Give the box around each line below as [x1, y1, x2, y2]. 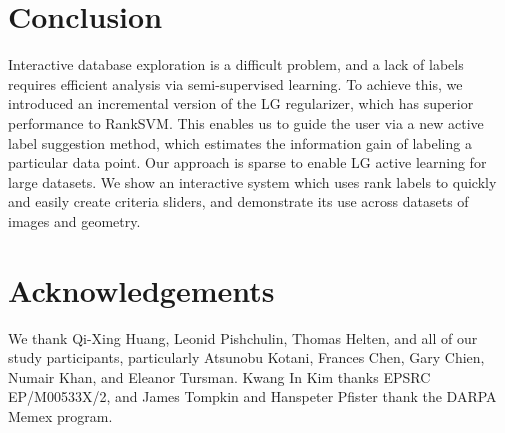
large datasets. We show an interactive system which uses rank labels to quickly [8, 171, 497, 192]
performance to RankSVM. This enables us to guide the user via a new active [8, 112, 484, 133]
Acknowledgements [8, 269, 275, 310]
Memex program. [8, 405, 113, 426]
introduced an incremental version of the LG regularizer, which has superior [8, 93, 474, 114]
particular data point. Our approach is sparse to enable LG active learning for [8, 152, 487, 173]
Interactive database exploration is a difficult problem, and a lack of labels [8, 54, 464, 75]
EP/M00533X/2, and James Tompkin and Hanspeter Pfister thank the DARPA [8, 386, 497, 407]
